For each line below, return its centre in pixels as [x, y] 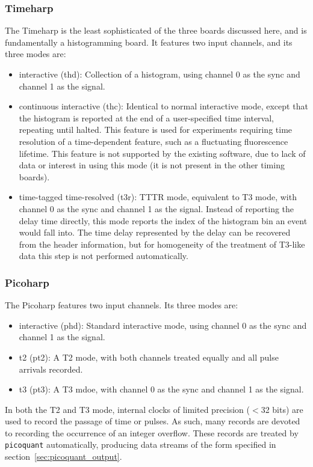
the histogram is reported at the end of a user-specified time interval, [147, 118]
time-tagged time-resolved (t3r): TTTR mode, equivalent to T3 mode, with [158, 197]
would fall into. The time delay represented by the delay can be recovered [155, 232]
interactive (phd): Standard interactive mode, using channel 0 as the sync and [163, 325]
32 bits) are [282, 409]
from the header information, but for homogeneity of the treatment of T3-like [162, 244]
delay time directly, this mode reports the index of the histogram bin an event [163, 220]
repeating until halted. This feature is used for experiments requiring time [156, 130]
